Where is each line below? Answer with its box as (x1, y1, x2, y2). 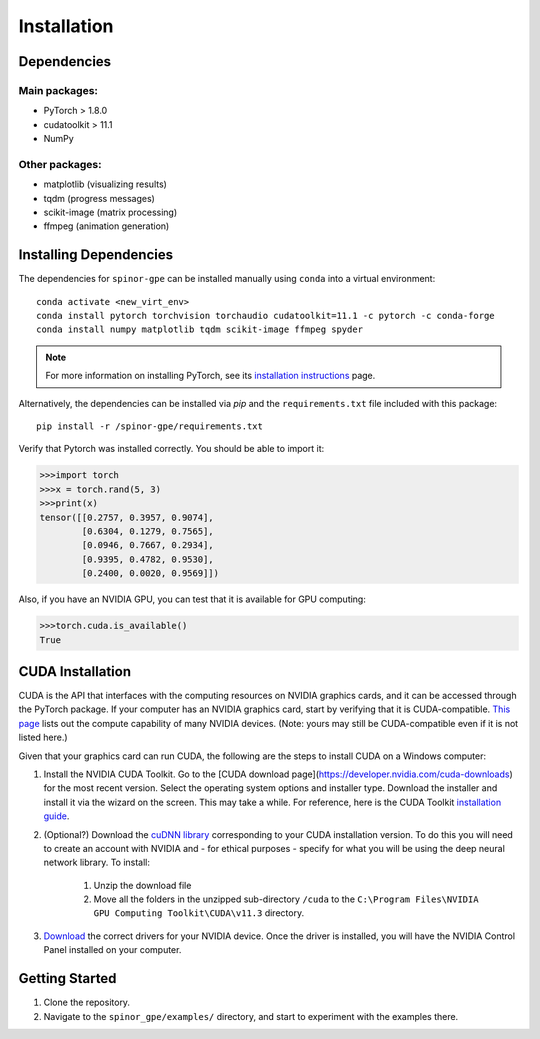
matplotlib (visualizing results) (43, 178, 167, 190)
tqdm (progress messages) (43, 192, 155, 204)
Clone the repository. (43, 996, 130, 1009)
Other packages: (18, 157, 102, 171)
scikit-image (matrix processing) (43, 206, 178, 219)
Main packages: (18, 83, 99, 97)
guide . (43, 810, 70, 822)
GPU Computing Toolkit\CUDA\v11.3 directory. (93, 907, 305, 919)
